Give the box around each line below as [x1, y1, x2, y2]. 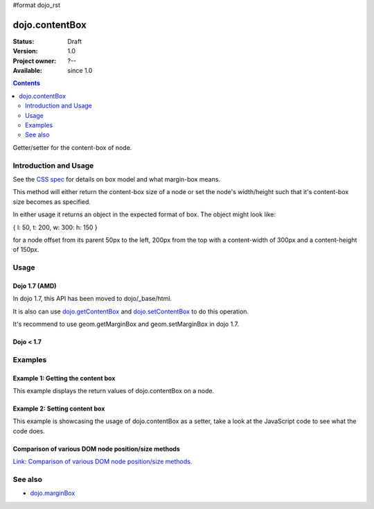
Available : [12, 67, 43, 75]
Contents [12, 79, 41, 87]
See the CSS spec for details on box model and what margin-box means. [12, 175, 221, 183]
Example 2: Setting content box [12, 404, 105, 413]
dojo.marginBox [30, 489, 75, 497]
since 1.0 [67, 67, 93, 75]
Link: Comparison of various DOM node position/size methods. [12, 458, 193, 466]
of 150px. [12, 245, 39, 254]
